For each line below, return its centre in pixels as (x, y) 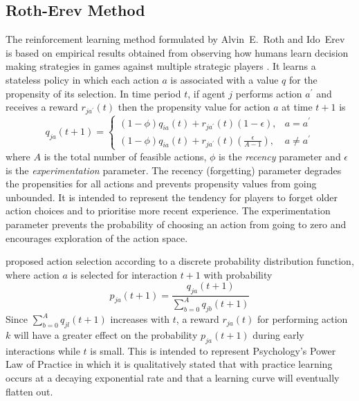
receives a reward (42, 107)
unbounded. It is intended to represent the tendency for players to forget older (172, 197)
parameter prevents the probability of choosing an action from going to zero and (176, 224)
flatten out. (29, 391)
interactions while (43, 350)
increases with (140, 319)
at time (297, 107)
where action (33, 274)
